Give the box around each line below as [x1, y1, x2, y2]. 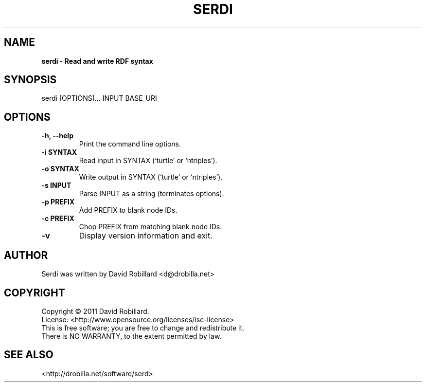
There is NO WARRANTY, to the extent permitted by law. [41, 331, 222, 340]
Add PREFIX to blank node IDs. [79, 206, 177, 215]
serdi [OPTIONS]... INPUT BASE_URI [41, 94, 157, 103]
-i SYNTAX [41, 148, 77, 157]
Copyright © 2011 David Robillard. [41, 307, 149, 315]
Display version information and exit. [79, 231, 213, 241]
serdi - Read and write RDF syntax [41, 56, 153, 65]
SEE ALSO [4, 349, 53, 361]
